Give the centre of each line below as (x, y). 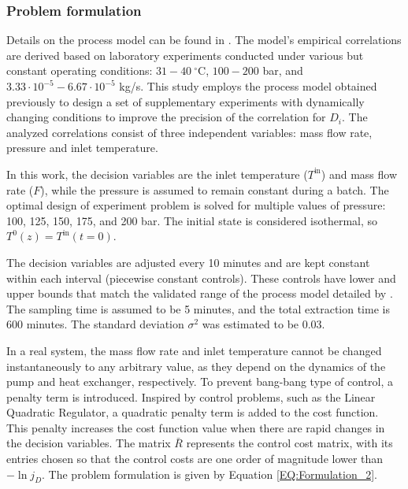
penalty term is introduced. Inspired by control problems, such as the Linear (191, 396)
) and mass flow (359, 174)
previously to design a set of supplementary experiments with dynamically (185, 101)
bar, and (283, 70)
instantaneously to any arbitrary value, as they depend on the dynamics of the (196, 366)
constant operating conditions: (80, 70)
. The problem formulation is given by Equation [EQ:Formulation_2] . (210, 474)
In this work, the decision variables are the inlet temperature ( (157, 174)
